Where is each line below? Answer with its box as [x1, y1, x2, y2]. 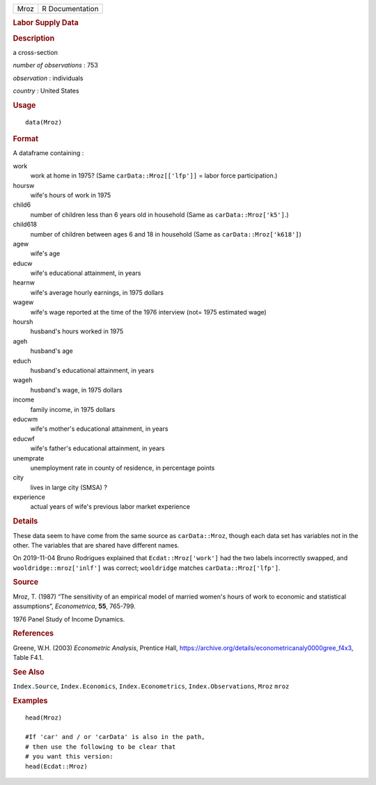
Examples [13, 696, 48, 706]
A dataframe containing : [13, 149, 84, 157]
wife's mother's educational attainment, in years [30, 425, 169, 433]
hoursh [13, 317, 33, 326]
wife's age [30, 249, 61, 257]
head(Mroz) [25, 713, 63, 722]
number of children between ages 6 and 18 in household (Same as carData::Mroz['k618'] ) [30, 230, 302, 238]
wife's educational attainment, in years [30, 269, 141, 278]
